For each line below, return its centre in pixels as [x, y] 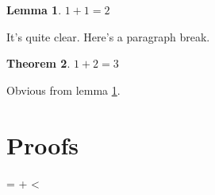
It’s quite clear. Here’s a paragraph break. [108, 36]
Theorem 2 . [38, 63]
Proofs [42, 144]
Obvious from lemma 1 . [63, 90]
